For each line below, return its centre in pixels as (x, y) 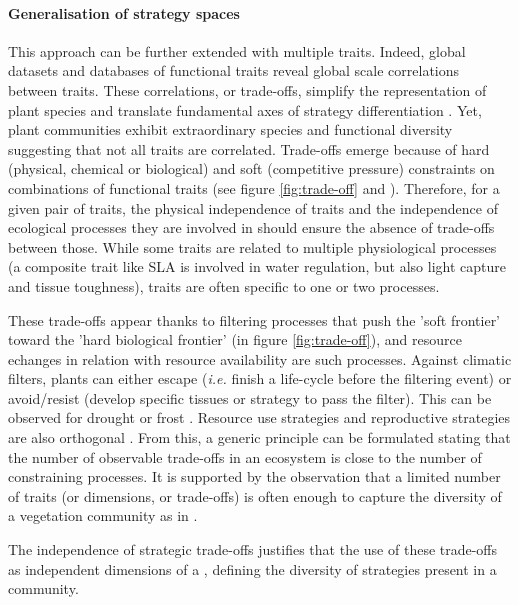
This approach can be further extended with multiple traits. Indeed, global (237, 50)
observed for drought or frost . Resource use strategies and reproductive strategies (259, 417)
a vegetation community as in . (103, 515)
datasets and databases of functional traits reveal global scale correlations (234, 70)
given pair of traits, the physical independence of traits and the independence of (253, 207)
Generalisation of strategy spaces (124, 12)
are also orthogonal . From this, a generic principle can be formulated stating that (259, 437)
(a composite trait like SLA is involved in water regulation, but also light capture (257, 266)
